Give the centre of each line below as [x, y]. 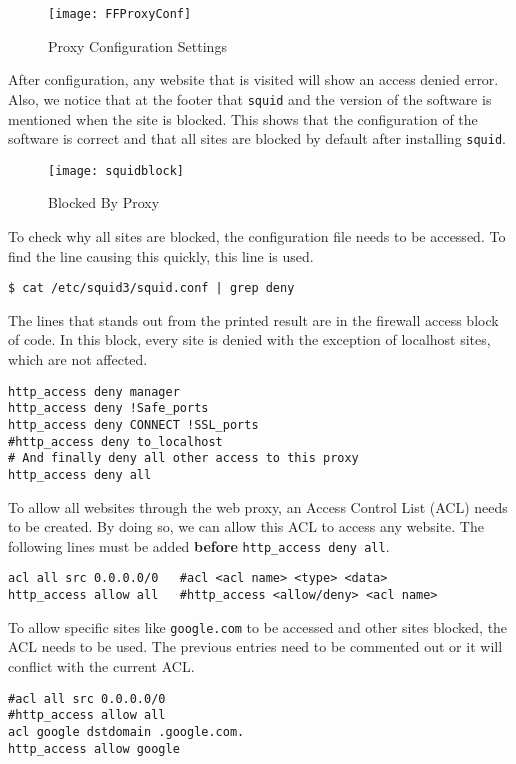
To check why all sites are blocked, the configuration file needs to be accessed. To [257, 236]
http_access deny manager [94, 391]
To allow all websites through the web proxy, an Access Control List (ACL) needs [258, 506]
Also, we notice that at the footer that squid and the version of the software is [250, 98]
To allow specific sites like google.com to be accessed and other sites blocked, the [258, 626]
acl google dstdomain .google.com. [126, 731]
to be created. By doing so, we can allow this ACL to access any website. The [246, 526]
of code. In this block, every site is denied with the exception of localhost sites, [249, 339]
